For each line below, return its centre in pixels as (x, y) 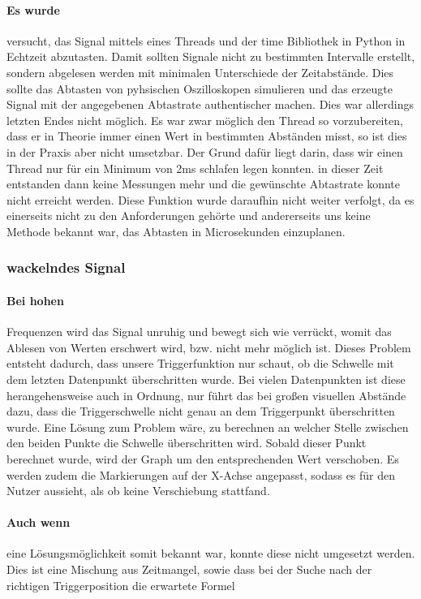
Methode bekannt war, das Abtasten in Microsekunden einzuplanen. (176, 231)
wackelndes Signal (66, 267)
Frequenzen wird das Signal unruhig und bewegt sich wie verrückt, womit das (199, 332)
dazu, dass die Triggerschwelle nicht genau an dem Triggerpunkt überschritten (201, 411)
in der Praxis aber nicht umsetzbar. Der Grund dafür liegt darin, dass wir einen (205, 151)
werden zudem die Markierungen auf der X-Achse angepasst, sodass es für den (201, 474)
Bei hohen (35, 300)
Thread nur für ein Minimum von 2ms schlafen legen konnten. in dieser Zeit (195, 168)
